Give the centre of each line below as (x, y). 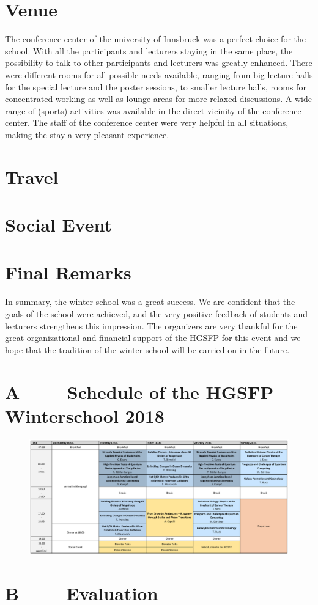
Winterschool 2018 (85, 415)
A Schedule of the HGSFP (139, 391)
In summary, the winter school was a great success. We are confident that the (150, 302)
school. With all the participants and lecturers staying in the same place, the (149, 50)
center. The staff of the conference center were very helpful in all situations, (147, 123)
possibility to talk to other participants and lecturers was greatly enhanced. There (159, 63)
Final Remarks (68, 272)
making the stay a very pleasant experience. (87, 134)
